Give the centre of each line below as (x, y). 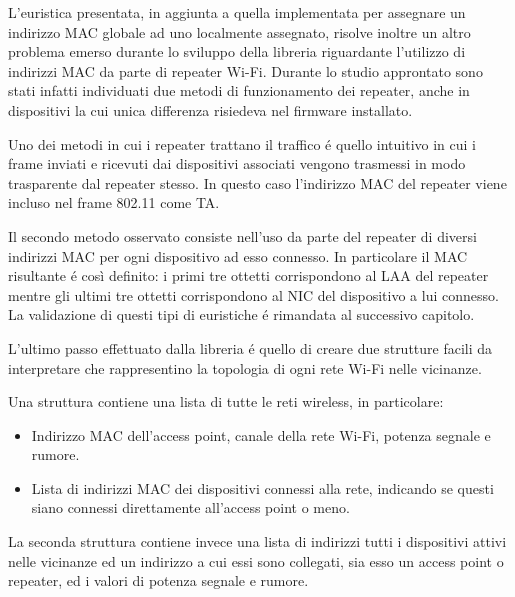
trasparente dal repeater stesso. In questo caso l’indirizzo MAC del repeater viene (257, 182)
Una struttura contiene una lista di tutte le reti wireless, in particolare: (226, 401)
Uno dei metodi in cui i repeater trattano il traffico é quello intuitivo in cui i (242, 143)
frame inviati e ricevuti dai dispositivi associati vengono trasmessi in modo (237, 163)
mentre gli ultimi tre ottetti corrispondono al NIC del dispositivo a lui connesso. (253, 294)
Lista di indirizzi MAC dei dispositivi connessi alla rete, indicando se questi (262, 487)
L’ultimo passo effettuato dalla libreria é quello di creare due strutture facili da (250, 347)
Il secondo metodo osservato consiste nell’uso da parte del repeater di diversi (242, 235)
